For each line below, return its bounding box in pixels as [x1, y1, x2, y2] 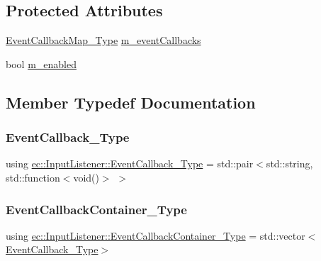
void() [73, 170, 99, 184]
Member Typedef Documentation [6, 91, 256, 113]
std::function [6, 170, 60, 184]
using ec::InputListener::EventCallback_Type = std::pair [6, 156, 254, 171]
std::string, [266, 156, 313, 171]
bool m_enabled [6, 56, 77, 71]
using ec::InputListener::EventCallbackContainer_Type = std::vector [6, 228, 305, 243]
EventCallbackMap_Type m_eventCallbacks [6, 33, 201, 48]
